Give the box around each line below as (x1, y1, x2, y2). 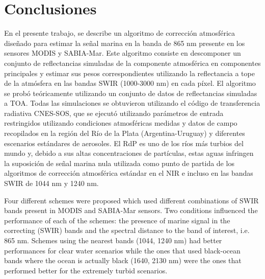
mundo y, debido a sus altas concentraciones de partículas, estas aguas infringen (4, 148, 254, 158)
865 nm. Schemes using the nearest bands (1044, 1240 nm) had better (4, 235, 222, 245)
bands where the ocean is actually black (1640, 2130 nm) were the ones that (4, 255, 242, 266)
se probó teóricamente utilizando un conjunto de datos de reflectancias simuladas (4, 87, 257, 98)
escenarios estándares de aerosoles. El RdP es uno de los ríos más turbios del (4, 137, 244, 148)
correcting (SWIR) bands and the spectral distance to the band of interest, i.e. (4, 225, 250, 236)
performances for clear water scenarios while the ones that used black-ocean (4, 245, 241, 255)
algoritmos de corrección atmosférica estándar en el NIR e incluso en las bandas (4, 168, 253, 178)
